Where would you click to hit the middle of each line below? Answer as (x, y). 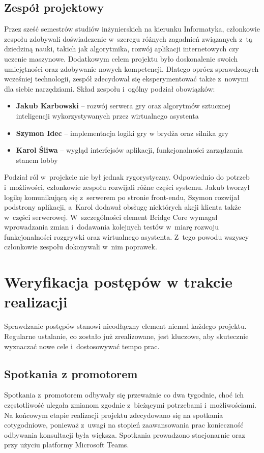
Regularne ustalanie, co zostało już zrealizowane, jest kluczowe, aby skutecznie (126, 336)
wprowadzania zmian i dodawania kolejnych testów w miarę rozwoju (112, 227)
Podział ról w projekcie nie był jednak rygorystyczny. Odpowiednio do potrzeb (127, 177)
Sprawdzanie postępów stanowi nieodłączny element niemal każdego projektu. (125, 326)
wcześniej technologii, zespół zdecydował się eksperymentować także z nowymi (126, 79)
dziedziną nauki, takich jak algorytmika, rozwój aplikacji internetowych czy (122, 49)
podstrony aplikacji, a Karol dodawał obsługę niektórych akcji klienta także (123, 207)
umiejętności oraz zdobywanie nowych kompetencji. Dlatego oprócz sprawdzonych (131, 68)
